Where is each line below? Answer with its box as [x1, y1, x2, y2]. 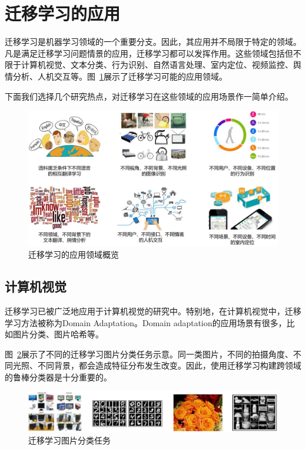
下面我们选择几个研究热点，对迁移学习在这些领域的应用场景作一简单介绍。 [5, 90, 293, 102]
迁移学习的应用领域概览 [28, 248, 119, 261]
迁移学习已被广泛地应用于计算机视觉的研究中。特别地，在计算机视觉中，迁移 [5, 304, 301, 317]
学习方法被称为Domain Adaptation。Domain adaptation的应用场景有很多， [5, 316, 287, 329]
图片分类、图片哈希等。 [12, 328, 104, 340]
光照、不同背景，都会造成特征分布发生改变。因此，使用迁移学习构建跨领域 [12, 359, 301, 372]
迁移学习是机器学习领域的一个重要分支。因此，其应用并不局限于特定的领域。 [5, 35, 301, 48]
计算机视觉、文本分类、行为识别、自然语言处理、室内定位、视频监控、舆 [21, 58, 301, 71]
